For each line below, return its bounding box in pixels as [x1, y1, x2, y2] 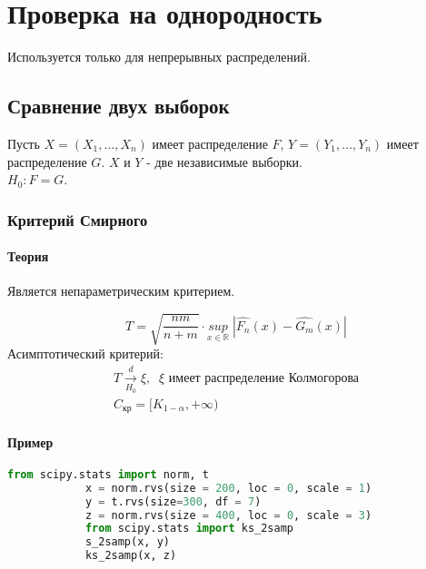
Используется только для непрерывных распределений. [7, 47, 311, 66]
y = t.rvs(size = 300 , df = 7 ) [84, 495, 262, 508]
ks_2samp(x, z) [84, 549, 177, 563]
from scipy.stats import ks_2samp [84, 522, 294, 535]
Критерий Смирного [7, 208, 148, 231]
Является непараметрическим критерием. [7, 281, 235, 300]
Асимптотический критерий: [7, 344, 163, 363]
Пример [7, 432, 54, 451]
